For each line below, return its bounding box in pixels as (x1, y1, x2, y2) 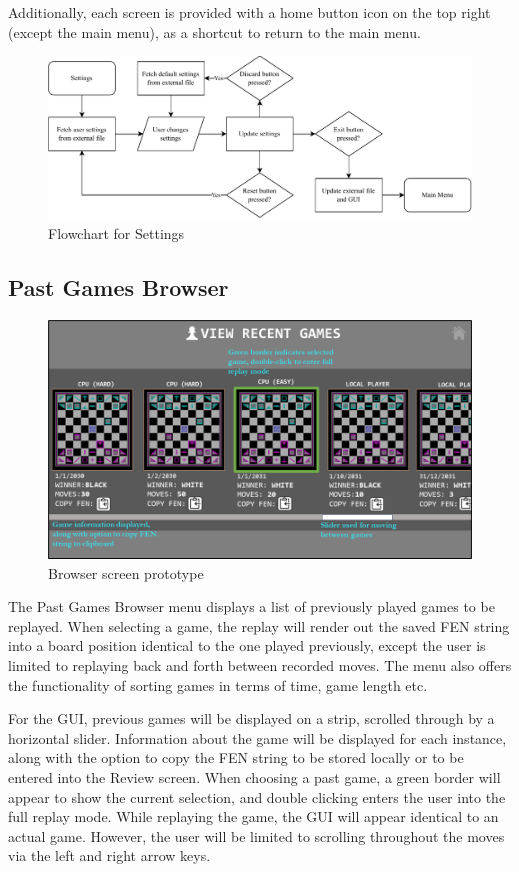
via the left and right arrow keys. (8, 845, 211, 866)
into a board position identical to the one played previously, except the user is (8, 635, 486, 656)
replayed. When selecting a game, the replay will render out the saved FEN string (8, 615, 510, 636)
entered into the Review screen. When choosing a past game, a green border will (8, 767, 501, 787)
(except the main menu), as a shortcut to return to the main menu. (8, 21, 421, 42)
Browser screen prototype (48, 562, 204, 583)
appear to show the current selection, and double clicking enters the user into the (8, 786, 506, 807)
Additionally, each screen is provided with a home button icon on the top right (8, 2, 491, 22)
